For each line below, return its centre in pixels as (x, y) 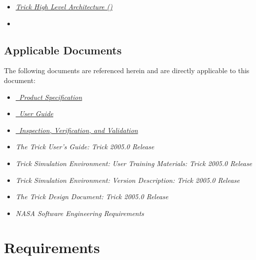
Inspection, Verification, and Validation (78, 130)
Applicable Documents (63, 50)
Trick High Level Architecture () (64, 6)
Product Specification (51, 97)
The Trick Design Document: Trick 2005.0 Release (92, 196)
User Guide (36, 113)
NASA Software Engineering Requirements (80, 213)
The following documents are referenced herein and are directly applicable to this (127, 70)
